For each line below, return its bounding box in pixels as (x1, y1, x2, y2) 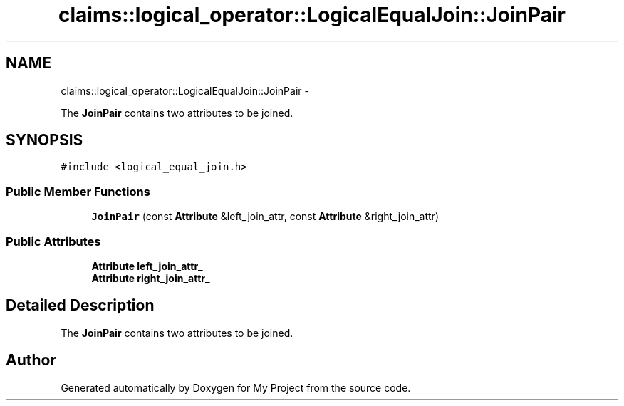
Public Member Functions (6, 184, 150, 199)
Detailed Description (6, 296, 155, 315)
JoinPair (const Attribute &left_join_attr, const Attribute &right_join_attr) (91, 210, 439, 223)
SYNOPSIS (6, 131, 83, 150)
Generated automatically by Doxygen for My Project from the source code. (61, 381, 411, 394)
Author (6, 351, 56, 370)
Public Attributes (6, 234, 101, 249)
